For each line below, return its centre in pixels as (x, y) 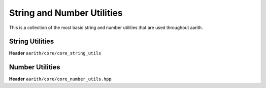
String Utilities (32, 42)
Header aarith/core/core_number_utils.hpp (60, 79)
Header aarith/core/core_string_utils (55, 53)
